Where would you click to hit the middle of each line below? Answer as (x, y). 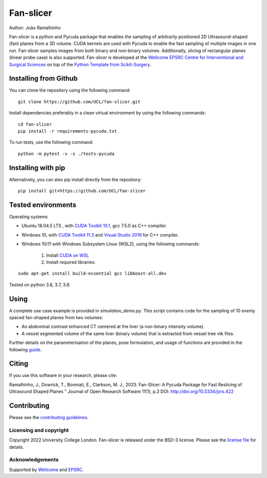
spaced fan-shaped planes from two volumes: (56, 317)
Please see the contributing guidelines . (49, 418)
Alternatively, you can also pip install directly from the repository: (75, 179)
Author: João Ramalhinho (35, 28)
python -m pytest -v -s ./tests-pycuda (66, 154)
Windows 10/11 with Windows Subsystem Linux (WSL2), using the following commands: (111, 244)
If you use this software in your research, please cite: (63, 376)
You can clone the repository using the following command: (70, 90)
